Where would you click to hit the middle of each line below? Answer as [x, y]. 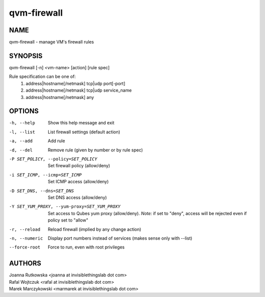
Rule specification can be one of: [42, 76]
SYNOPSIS [26, 56]
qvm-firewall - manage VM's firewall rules [52, 42]
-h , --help [22, 123]
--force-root [25, 247]
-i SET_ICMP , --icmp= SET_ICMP [45, 175]
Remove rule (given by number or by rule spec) [95, 150]
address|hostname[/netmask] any [60, 97]
